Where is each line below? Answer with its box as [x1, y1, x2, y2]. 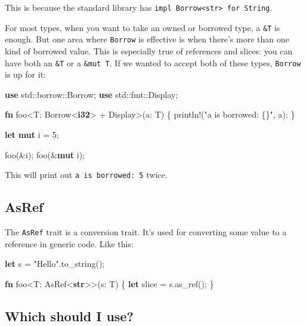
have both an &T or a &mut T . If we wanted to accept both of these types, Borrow [5, 56, 301, 69]
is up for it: [5, 68, 46, 81]
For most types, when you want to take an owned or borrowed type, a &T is [5, 21, 280, 33]
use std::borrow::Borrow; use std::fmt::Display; [5, 88, 178, 100]
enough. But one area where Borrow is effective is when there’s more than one [5, 33, 289, 45]
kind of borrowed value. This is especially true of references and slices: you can [5, 44, 293, 57]
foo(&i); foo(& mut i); [5, 148, 85, 161]
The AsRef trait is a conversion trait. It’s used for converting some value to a [5, 226, 287, 238]
